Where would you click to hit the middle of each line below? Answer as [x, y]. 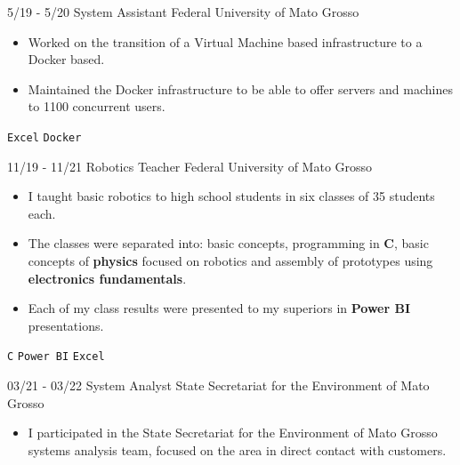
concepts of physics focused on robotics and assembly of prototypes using [230, 261]
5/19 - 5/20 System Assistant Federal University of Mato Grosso [183, 12]
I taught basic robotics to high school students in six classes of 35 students [231, 196]
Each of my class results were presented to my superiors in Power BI [219, 308]
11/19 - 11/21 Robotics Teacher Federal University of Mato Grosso [190, 166]
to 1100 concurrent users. [97, 106]
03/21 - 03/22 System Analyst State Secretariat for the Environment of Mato [218, 385]
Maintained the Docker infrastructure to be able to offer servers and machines [240, 88]
